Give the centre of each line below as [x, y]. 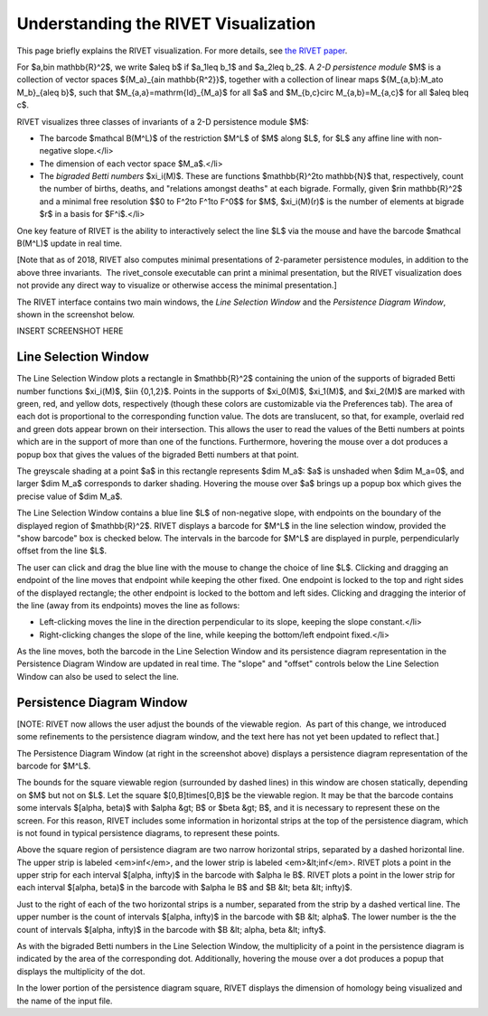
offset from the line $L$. [62, 550]
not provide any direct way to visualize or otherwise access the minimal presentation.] [177, 286]
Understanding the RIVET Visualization [166, 24]
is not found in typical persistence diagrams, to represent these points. [148, 833]
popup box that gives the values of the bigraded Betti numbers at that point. [158, 454]
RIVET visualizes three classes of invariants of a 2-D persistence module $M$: [163, 121]
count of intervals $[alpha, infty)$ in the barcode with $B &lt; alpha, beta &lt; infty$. [172, 929]
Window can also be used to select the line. [98, 676]
